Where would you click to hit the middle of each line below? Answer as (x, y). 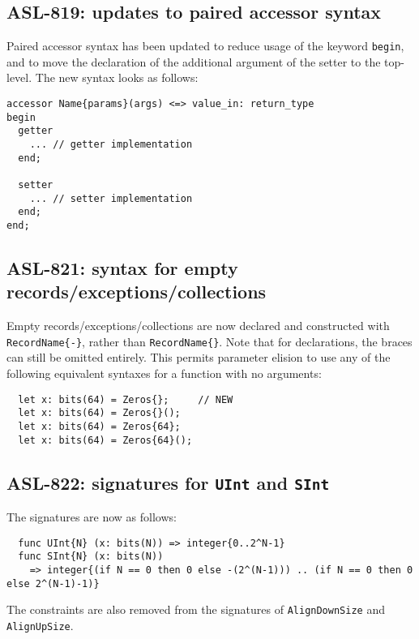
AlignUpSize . (40, 625)
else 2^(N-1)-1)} (53, 583)
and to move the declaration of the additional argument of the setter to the (194, 61)
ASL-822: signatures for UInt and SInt (168, 482)
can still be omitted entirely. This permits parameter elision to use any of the (199, 357)
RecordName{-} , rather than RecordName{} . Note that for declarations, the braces (209, 341)
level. (19, 77)
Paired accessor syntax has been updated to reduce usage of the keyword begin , (205, 46)
